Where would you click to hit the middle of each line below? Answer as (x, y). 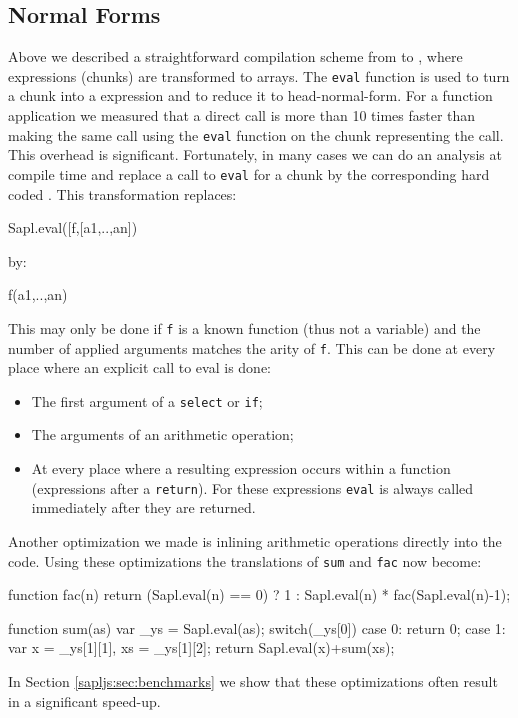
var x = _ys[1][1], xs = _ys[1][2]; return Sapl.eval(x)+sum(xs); (201, 647)
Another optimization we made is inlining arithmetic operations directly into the (255, 540)
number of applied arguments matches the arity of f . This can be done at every (252, 347)
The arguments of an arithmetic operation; (162, 434)
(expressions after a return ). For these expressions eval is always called (252, 487)
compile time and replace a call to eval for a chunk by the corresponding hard (249, 173)
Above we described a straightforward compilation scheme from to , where (235, 56)
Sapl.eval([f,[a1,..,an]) (73, 227)
